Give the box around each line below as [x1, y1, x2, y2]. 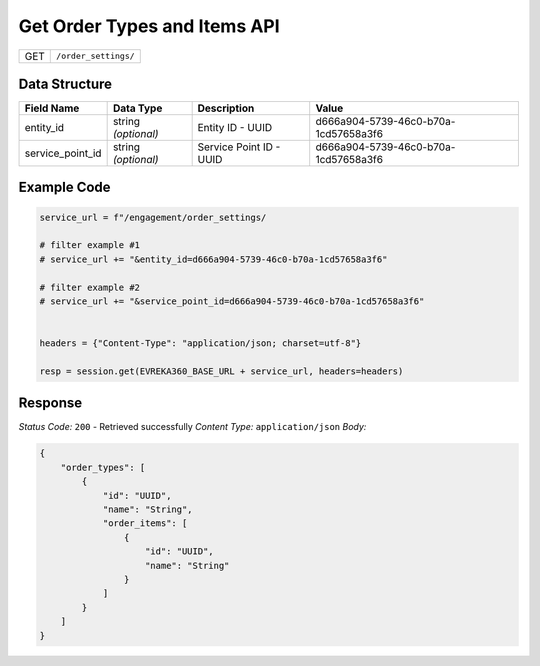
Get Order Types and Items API [18, 15, 280, 37]
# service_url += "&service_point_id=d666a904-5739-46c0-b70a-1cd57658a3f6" [39, 296, 425, 307]
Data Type [112, 101, 163, 115]
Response [18, 395, 83, 412]
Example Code [18, 179, 111, 196]
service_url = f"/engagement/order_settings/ [39, 211, 267, 223]
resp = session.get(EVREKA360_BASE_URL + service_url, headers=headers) [39, 365, 404, 377]
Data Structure [18, 75, 113, 92]
